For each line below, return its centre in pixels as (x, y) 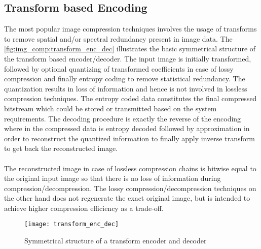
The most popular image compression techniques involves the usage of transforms (130, 29)
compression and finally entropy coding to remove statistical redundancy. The (125, 79)
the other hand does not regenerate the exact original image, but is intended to (127, 198)
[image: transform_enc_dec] (72, 224)
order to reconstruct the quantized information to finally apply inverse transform (129, 138)
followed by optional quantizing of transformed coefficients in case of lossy (119, 68)
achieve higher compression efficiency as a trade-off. (84, 208)
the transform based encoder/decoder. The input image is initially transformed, (128, 58)
